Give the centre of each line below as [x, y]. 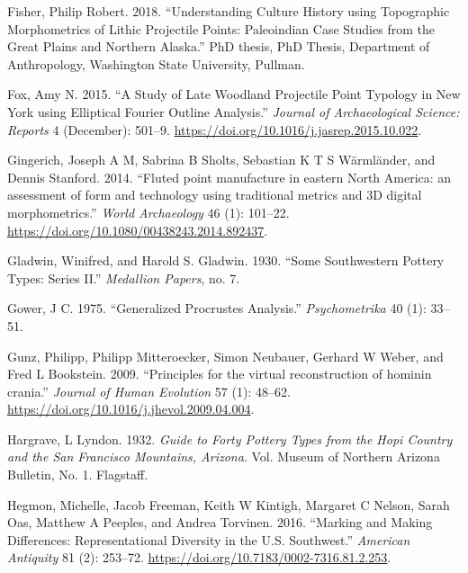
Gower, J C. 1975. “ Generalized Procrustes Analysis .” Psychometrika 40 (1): [217, 308]
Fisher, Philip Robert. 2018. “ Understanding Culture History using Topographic [229, 11]
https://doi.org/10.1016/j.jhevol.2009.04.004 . [131, 409]
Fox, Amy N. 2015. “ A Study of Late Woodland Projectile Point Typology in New [234, 94]
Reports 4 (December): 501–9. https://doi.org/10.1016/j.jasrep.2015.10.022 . [215, 129]
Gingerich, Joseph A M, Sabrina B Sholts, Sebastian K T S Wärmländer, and [221, 160]
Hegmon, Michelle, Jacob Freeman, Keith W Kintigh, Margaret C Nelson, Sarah [229, 504]
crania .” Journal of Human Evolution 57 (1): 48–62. [149, 391]
